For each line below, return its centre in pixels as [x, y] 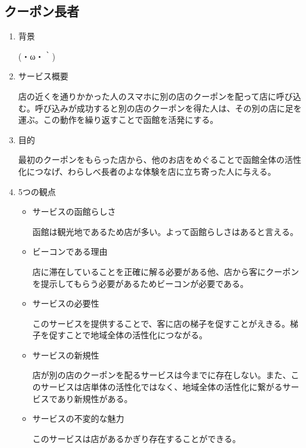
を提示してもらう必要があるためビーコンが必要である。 [140, 283]
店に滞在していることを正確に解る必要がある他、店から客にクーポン [166, 271]
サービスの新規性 [66, 355]
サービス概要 [43, 76]
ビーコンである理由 [70, 251]
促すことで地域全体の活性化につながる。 [128, 335]
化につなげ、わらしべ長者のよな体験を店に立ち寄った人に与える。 [147, 171]
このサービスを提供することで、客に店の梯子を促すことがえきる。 [161, 323]
